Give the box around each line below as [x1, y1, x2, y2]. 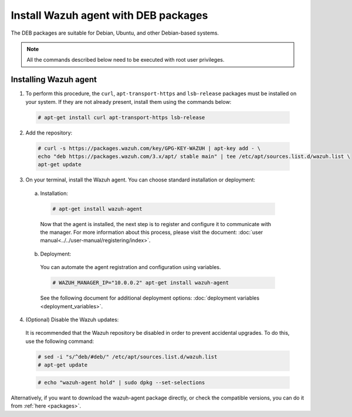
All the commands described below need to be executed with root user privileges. [26, 56, 225, 63]
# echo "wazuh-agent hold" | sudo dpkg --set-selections [38, 379, 205, 386]
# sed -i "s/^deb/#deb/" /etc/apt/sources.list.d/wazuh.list [38, 353, 218, 360]
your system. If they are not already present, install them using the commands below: [25, 98, 232, 105]
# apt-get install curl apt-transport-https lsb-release [38, 114, 205, 120]
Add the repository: [25, 129, 73, 136]
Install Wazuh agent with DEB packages [11, 9, 208, 22]
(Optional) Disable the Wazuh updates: [25, 316, 119, 323]
